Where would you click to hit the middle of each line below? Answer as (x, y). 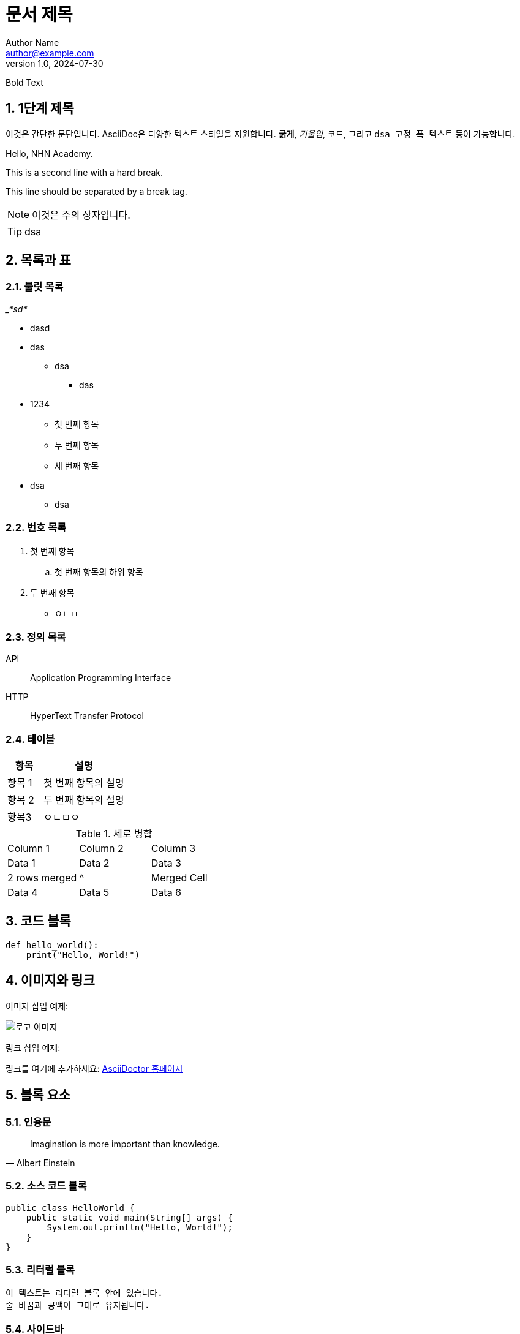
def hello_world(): (52, 945)
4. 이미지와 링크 (50, 981)
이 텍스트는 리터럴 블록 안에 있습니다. (84, 1293)
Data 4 (23, 893)
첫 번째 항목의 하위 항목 (99, 571)
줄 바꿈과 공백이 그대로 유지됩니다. (78, 1306)
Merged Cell (179, 878)
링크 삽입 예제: (33, 1047)
